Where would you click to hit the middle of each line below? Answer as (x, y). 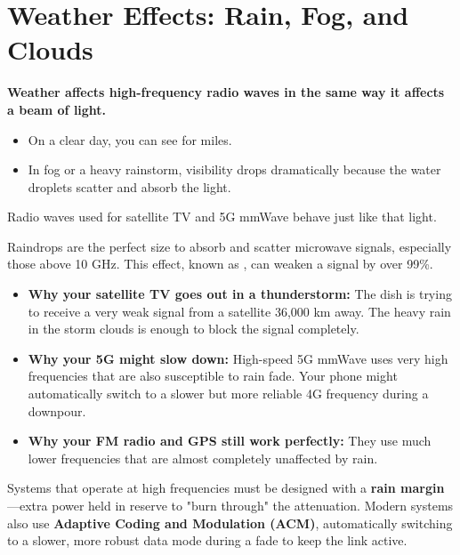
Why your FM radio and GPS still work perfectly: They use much (230, 441)
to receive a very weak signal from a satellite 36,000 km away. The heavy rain (239, 311)
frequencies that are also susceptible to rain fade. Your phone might (213, 376)
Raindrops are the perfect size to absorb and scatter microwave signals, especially (230, 246)
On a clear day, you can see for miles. (130, 139)
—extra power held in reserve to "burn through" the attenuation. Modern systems (230, 505)
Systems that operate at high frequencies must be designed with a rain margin (226, 488)
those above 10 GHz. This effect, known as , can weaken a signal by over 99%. (220, 264)
